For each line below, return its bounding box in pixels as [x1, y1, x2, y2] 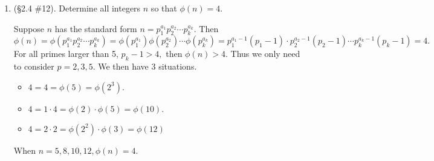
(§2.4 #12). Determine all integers [13, 2, 141, 14]
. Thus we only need [225, 47, 300, 60]
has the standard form [54, 22, 137, 34]
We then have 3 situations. [98, 60, 197, 73]
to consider [13, 60, 54, 73]
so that [151, 2, 177, 14]
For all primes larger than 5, [13, 47, 118, 60]
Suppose [13, 22, 45, 34]
